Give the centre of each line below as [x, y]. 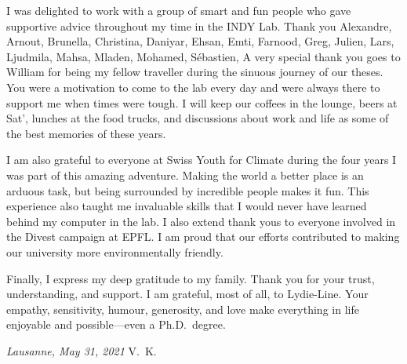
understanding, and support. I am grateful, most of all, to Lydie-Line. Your [187, 294]
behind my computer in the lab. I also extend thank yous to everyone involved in [201, 221]
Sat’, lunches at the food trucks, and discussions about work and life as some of [198, 118]
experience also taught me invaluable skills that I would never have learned [187, 206]
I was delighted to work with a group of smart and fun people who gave [179, 10]
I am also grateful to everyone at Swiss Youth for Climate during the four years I [202, 160]
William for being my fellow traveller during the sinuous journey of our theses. [195, 72]
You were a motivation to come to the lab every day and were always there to [193, 87]
